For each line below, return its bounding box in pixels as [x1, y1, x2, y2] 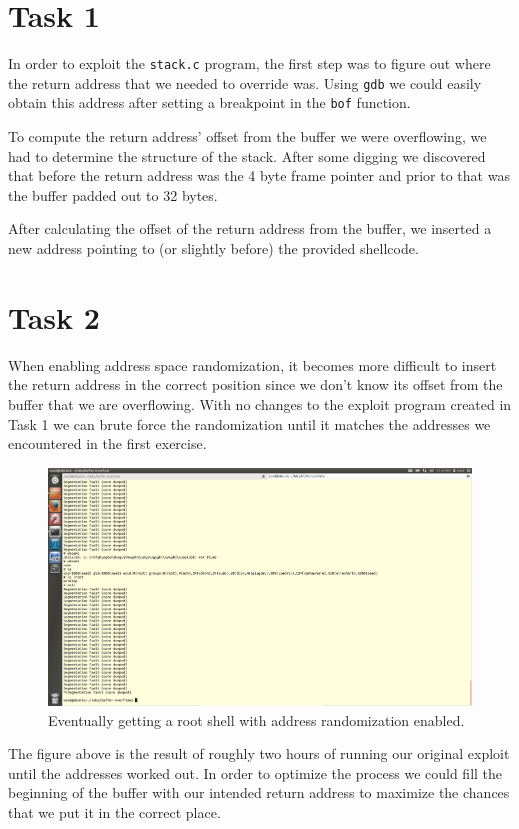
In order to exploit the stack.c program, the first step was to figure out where [8, 53, 491, 74]
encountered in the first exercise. [8, 433, 207, 454]
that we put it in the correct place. [8, 802, 221, 823]
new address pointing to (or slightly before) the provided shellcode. [8, 238, 419, 259]
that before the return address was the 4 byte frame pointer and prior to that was [8, 165, 510, 186]
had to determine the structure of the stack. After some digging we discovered [8, 145, 486, 166]
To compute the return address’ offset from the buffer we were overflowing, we [8, 126, 487, 147]
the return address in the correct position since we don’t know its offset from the [8, 374, 503, 395]
